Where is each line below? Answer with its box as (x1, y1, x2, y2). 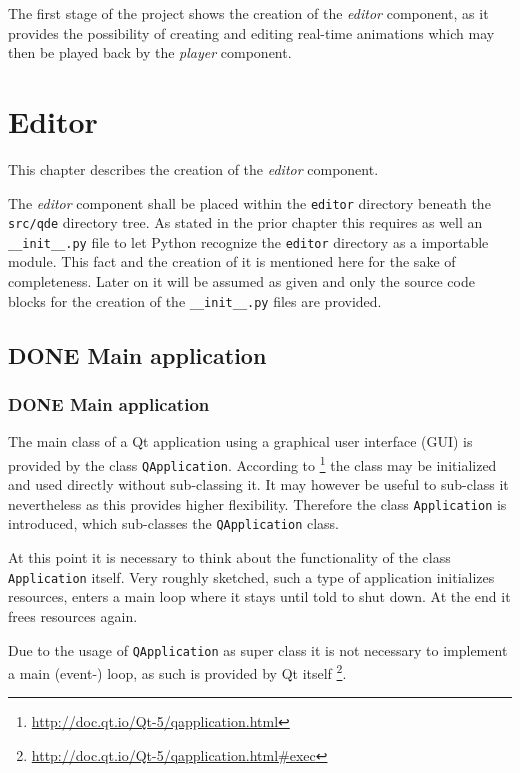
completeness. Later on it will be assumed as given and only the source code (8, 271, 475, 292)
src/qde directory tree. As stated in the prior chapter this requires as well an (8, 212, 483, 233)
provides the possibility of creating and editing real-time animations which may (8, 22, 495, 43)
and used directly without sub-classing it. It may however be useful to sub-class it (8, 474, 509, 495)
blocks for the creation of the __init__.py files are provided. (8, 290, 382, 311)
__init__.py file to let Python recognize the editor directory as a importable (8, 231, 489, 252)
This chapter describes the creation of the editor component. (8, 158, 379, 179)
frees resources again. (8, 605, 138, 626)
